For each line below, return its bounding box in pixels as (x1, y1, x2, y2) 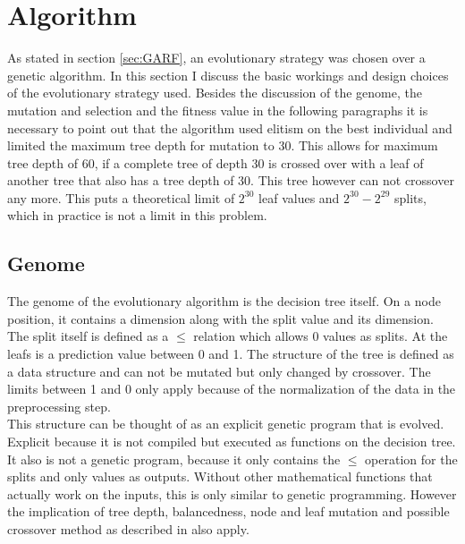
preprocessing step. (7, 396, 111, 415)
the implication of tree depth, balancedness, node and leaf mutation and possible (7, 502, 450, 521)
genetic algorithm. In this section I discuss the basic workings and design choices (7, 65, 449, 84)
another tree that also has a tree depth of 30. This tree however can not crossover (7, 171, 454, 190)
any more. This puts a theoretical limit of (7, 188, 235, 207)
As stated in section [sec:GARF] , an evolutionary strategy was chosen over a (7, 48, 426, 67)
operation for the (365, 449, 458, 468)
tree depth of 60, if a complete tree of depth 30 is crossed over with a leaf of (7, 153, 424, 172)
